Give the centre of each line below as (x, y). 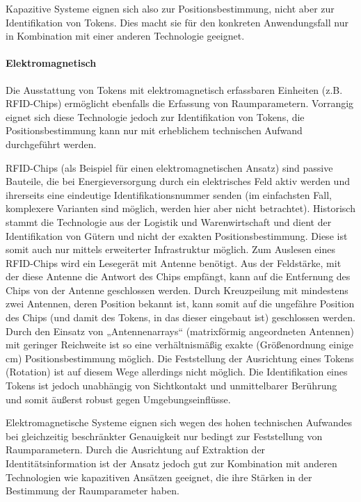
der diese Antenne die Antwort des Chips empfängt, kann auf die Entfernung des (178, 276)
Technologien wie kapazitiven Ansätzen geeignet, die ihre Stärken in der (159, 477)
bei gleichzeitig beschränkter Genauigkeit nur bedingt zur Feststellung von (164, 436)
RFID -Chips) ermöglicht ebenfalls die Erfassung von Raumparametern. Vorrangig (180, 103)
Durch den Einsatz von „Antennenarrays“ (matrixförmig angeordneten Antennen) (180, 331)
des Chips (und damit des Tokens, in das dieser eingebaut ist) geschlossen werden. (180, 317)
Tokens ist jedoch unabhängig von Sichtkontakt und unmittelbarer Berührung (171, 386)
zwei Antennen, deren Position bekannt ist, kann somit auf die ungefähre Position (180, 303)
